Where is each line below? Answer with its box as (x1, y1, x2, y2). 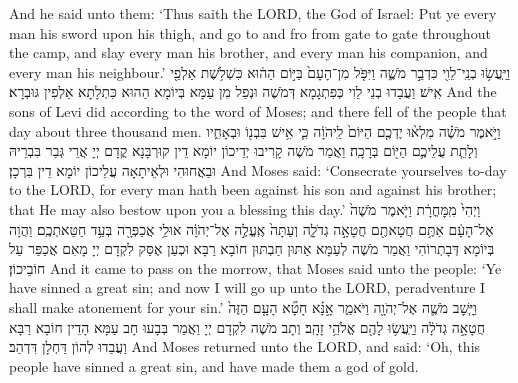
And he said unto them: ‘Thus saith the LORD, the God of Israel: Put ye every (9, 3, 497, 23)
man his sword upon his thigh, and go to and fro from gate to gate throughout (9, 22, 491, 43)
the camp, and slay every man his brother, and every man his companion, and (9, 42, 488, 63)
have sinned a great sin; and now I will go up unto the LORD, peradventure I (9, 277, 486, 298)
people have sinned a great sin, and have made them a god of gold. (9, 355, 419, 376)
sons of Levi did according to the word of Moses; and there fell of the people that (9, 100, 507, 121)
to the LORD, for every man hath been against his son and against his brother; (9, 179, 497, 200)
